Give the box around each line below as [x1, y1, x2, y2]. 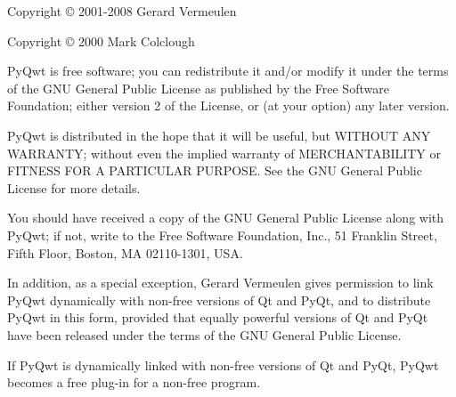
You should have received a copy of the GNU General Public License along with [7, 208, 444, 227]
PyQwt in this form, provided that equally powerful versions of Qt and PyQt [7, 308, 428, 327]
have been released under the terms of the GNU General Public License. [7, 325, 402, 344]
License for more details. [7, 178, 141, 197]
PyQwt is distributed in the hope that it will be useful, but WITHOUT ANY [7, 126, 431, 144]
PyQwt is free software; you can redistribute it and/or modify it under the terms [7, 61, 449, 80]
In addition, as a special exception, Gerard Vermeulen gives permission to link [7, 273, 434, 292]
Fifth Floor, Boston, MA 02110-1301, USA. [7, 243, 243, 262]
